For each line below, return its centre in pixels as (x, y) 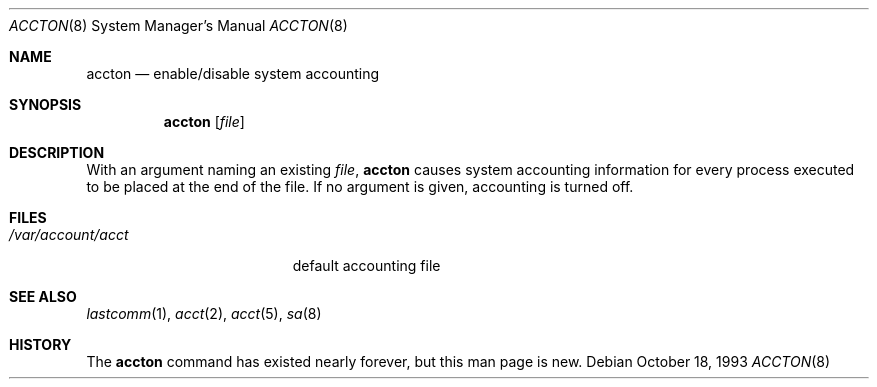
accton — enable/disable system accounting (233, 73)
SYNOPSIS (45, 104)
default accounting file (366, 265)
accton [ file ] (204, 121)
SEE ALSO (43, 296)
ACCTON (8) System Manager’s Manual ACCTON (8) (178, 25)
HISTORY (40, 344)
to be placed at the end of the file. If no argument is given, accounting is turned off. (360, 186)
